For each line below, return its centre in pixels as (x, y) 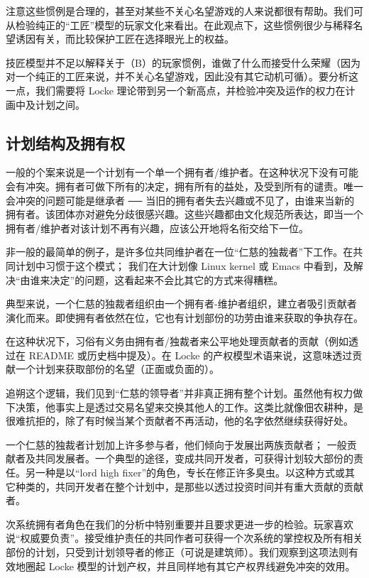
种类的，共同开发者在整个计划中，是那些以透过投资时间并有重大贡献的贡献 (189, 486)
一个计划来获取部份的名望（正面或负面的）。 (117, 369)
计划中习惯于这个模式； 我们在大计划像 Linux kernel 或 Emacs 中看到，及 (184, 265)
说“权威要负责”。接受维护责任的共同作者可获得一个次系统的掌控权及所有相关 (184, 538)
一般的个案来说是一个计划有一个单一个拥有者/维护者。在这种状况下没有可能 (182, 172)
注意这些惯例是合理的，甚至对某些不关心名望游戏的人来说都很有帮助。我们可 (184, 11)
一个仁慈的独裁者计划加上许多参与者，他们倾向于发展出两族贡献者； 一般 (176, 444)
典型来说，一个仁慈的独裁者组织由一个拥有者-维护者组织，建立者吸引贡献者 (181, 304)
